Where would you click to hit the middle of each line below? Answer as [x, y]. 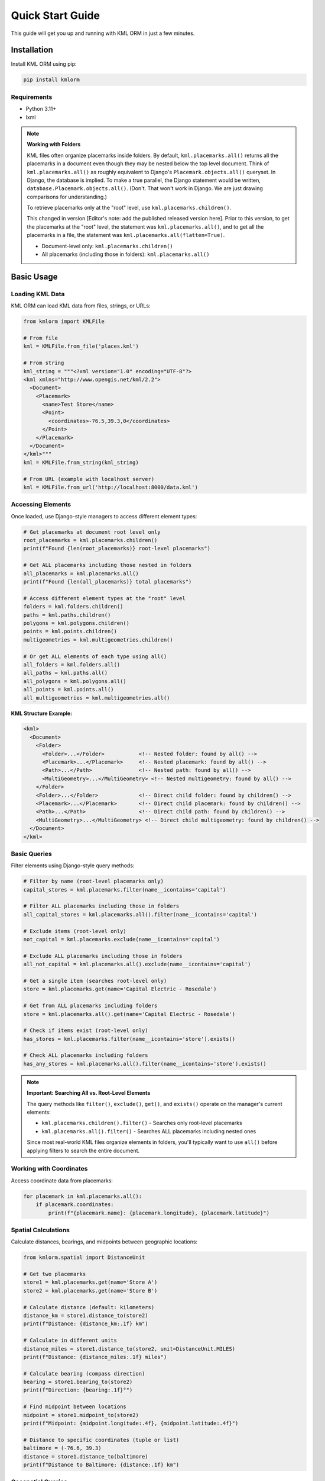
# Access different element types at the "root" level [104, 598]
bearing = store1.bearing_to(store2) [78, 1382]
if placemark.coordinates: [75, 1205]
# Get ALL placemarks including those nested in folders [108, 565]
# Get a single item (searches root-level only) [95, 981]
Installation [32, 50]
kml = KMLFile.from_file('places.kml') [81, 346]
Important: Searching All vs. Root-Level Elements [89, 1093]
